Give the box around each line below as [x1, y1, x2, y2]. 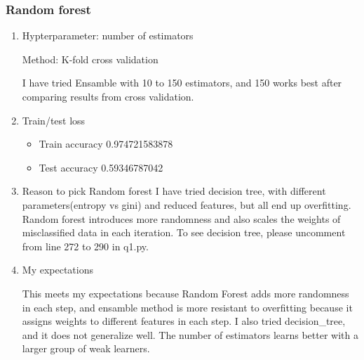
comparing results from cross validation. [22, 89, 194, 103]
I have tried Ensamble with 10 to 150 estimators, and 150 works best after [22, 75, 342, 90]
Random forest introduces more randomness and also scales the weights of [22, 211, 341, 226]
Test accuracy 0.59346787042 [39, 160, 163, 174]
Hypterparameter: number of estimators [22, 28, 194, 43]
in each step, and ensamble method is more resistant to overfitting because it [22, 300, 353, 314]
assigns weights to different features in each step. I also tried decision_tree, [22, 314, 346, 328]
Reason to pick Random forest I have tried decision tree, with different [22, 184, 326, 198]
